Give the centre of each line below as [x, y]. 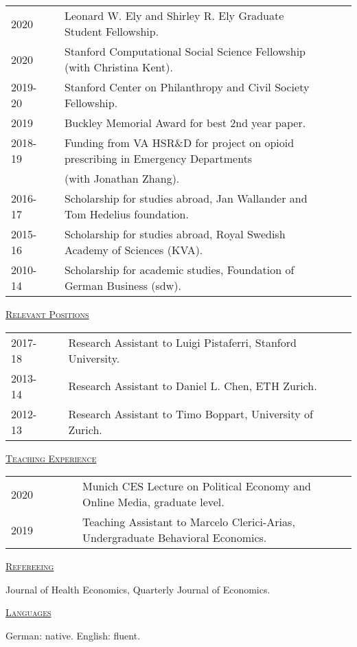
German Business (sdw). [123, 285]
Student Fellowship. [112, 31]
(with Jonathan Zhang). [122, 178]
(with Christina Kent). [118, 67]
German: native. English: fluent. [73, 635]
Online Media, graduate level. [153, 502]
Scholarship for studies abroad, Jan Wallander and [186, 198]
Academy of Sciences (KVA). [134, 250]
